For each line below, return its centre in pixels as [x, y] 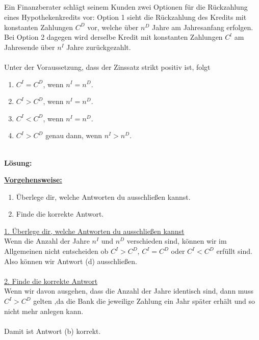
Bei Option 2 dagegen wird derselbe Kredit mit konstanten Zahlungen [113, 37]
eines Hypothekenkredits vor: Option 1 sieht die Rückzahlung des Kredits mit [125, 17]
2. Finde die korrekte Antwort [51, 281]
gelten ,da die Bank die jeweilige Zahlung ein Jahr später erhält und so [144, 301]
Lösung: [18, 162]
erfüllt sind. [234, 251]
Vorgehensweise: [33, 180]
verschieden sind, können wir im [177, 241]
